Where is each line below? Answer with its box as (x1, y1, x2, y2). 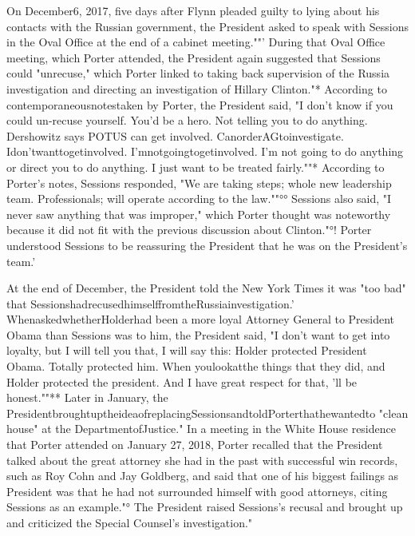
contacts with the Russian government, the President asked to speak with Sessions (6, 18, 409, 34)
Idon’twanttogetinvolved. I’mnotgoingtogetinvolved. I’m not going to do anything (6, 143, 404, 160)
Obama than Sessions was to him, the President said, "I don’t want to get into (6, 326, 390, 343)
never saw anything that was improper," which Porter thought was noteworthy (6, 205, 391, 222)
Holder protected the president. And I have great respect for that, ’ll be (6, 373, 358, 390)
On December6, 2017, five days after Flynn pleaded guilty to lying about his (6, 2, 380, 18)
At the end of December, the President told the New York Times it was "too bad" (6, 280, 406, 296)
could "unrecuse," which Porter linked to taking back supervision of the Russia (6, 65, 390, 81)
